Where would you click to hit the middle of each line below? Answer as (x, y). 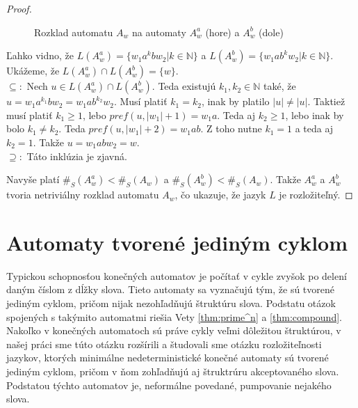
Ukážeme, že (33, 71)
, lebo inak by (315, 115)
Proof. (19, 8)
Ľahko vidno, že (40, 55)
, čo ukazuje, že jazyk (220, 195)
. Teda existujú (184, 86)
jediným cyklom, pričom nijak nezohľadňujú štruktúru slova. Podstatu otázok (171, 303)
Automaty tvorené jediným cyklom (177, 242)
